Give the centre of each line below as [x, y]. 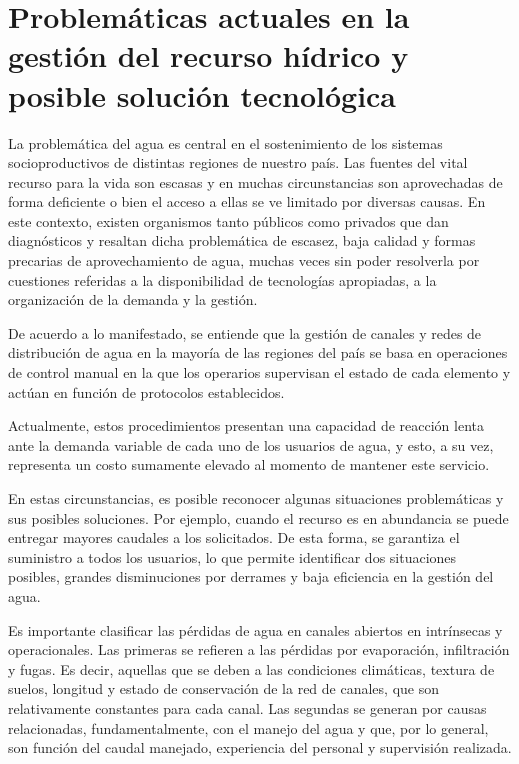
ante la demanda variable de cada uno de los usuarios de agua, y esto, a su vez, [251, 444]
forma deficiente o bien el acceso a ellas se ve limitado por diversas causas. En [247, 201]
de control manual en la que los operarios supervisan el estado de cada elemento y [259, 372]
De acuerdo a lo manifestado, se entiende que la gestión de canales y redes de [245, 332]
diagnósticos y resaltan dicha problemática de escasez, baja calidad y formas [242, 240]
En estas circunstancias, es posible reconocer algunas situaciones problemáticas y [256, 498]
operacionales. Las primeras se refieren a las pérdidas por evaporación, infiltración [259, 649]
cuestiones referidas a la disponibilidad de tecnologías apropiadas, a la [222, 279]
